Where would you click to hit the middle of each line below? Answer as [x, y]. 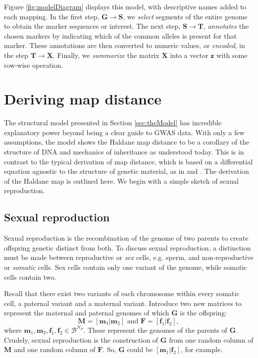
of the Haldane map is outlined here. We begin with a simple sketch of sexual [121, 180]
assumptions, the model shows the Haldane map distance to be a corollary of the [127, 142]
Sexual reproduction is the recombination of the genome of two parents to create [126, 238]
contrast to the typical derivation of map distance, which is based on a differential [129, 161]
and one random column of [54, 349]
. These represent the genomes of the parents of [155, 330]
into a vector [189, 55]
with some [232, 55]
